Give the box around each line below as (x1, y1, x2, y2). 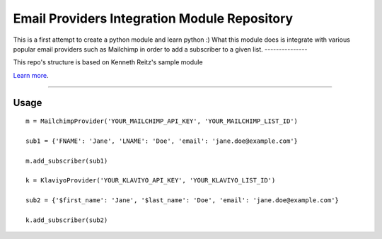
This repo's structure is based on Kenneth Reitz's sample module (13, 58, 203, 66)
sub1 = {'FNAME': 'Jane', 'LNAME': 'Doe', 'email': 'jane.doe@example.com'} (25, 136, 299, 145)
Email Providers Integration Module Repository (13, 11, 294, 26)
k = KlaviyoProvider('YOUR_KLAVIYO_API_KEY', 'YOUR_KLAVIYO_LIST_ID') (25, 177, 276, 185)
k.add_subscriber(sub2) (25, 216, 108, 224)
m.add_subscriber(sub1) (25, 156, 108, 165)
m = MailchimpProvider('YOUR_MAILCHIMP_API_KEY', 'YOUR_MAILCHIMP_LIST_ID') (25, 117, 299, 125)
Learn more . (13, 71, 49, 79)
